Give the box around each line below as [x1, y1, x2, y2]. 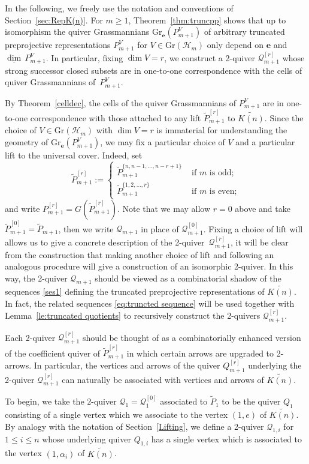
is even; [209, 187, 237, 196]
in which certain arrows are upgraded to [126, 346, 274, 359]
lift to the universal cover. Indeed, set [5, 149, 143, 161]
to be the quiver [222, 395, 281, 408]
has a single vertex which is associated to [151, 432, 302, 445]
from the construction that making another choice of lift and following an [5, 248, 274, 261]
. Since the [264, 112, 304, 124]
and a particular [235, 136, 295, 148]
